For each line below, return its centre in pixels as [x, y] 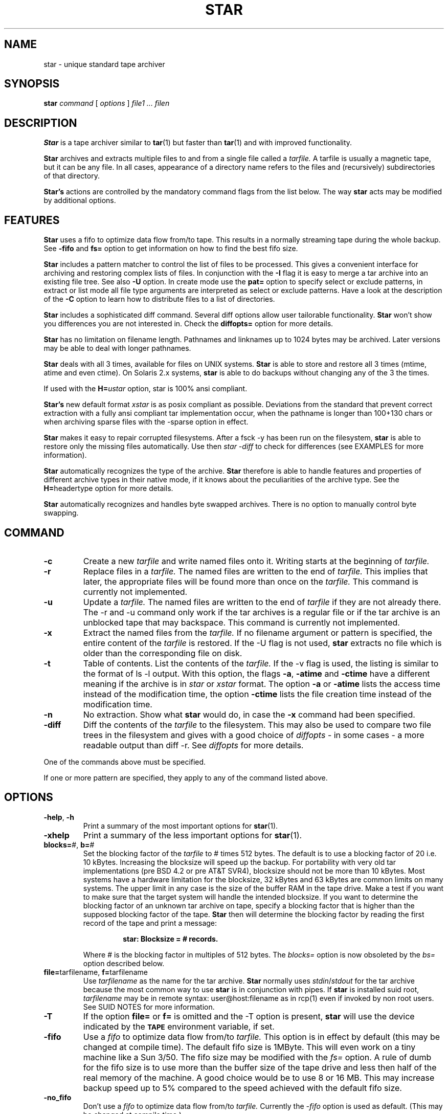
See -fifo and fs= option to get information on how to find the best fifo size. [171, 249]
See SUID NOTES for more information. [149, 1007]
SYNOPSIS [32, 84]
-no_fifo [58, 1097]
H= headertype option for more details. [108, 488]
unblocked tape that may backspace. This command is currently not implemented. [241, 622]
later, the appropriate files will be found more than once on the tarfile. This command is [251, 581]
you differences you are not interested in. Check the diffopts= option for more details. [188, 324]
